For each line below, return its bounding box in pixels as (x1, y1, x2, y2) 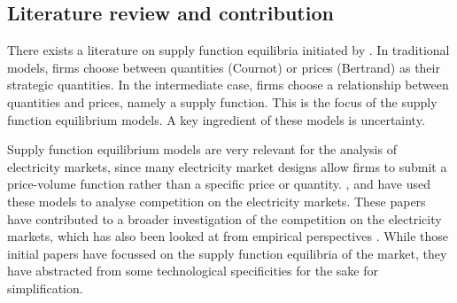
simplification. (7, 278, 83, 297)
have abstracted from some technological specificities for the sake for (7, 261, 378, 280)
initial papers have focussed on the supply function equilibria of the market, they (7, 244, 447, 262)
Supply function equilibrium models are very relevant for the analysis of (7, 140, 397, 159)
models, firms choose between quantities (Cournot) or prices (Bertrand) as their (7, 58, 440, 76)
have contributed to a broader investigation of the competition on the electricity (7, 209, 442, 228)
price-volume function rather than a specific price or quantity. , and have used (7, 175, 430, 193)
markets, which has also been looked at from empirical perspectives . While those (7, 227, 448, 245)
